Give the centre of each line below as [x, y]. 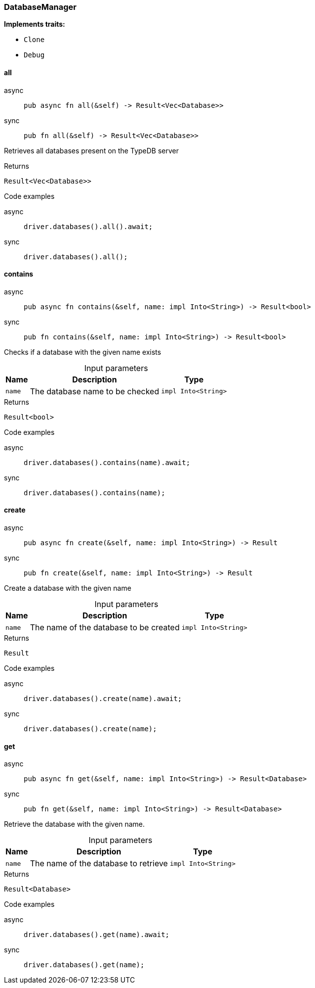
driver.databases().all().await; [88, 226]
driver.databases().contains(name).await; [107, 462]
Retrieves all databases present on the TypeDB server [91, 150]
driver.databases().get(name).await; [97, 935]
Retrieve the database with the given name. [75, 824]
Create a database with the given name [68, 588]
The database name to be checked [95, 391]
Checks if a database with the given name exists [83, 352]
